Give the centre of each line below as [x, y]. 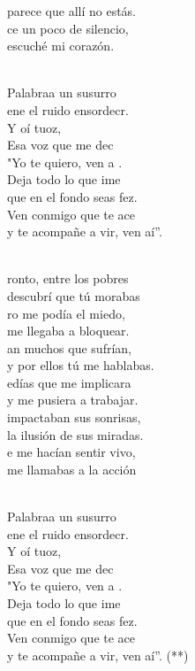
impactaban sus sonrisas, [74, 417]
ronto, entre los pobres [68, 278]
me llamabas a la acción [72, 469]
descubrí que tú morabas [74, 295]
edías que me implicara [69, 382]
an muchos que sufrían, [69, 347]
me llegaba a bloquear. [68, 331]
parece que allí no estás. [72, 11]
